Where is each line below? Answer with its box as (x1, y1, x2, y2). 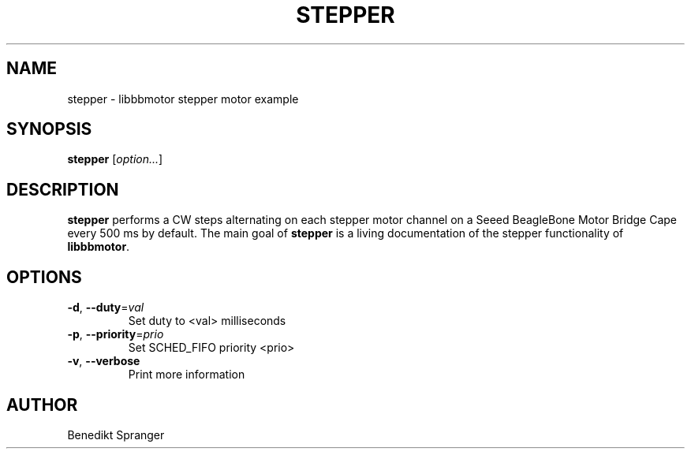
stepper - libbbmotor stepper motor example (67, 91, 299, 106)
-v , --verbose (67, 354, 140, 368)
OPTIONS (6, 267, 82, 287)
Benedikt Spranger (67, 427, 165, 442)
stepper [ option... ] (67, 152, 163, 166)
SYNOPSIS (6, 119, 92, 140)
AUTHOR (6, 394, 78, 415)
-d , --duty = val (67, 300, 144, 315)
